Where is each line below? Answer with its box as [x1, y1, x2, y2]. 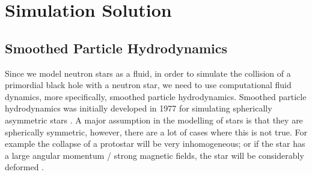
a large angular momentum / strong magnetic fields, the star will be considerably [5, 149, 304, 161]
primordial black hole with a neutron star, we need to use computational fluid [5, 79, 292, 91]
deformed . [5, 161, 44, 173]
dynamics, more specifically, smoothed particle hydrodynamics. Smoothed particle [5, 90, 307, 102]
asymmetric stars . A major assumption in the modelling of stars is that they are [5, 113, 303, 126]
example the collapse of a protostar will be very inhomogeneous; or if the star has [5, 137, 305, 150]
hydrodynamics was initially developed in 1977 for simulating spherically [5, 102, 272, 114]
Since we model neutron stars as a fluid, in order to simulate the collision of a [5, 67, 291, 79]
